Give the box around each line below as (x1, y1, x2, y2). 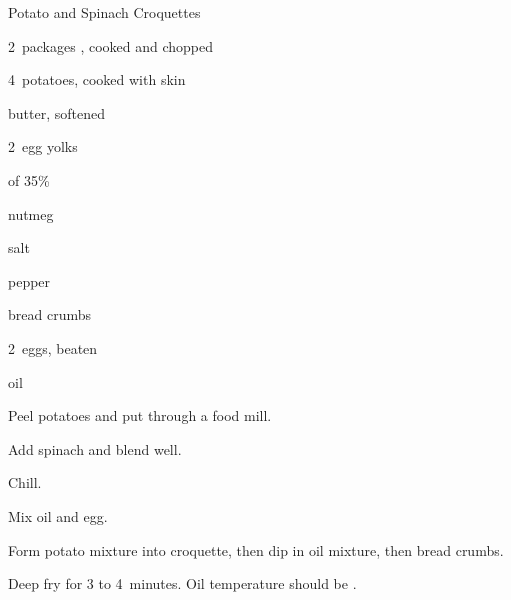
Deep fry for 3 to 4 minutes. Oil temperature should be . (8, 573, 357, 594)
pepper (8, 270, 51, 291)
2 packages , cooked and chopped (8, 35, 214, 56)
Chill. (8, 472, 42, 493)
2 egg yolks (8, 136, 78, 157)
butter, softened (8, 102, 105, 123)
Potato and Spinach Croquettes (8, 2, 201, 22)
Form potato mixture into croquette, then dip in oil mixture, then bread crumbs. (8, 539, 504, 560)
